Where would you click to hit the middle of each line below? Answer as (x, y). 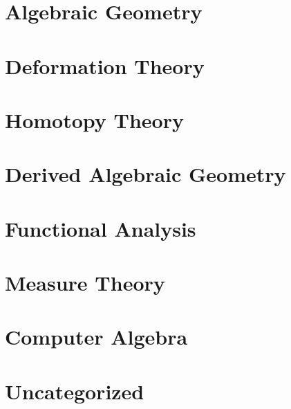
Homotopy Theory (94, 119)
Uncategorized (75, 391)
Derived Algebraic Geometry (145, 174)
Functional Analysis (101, 228)
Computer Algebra (96, 337)
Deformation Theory (105, 65)
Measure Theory (85, 283)
